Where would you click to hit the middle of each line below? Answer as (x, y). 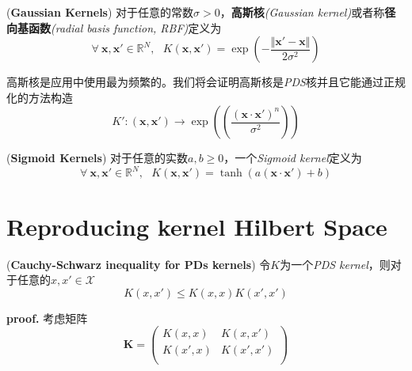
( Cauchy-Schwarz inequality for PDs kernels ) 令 (139, 264)
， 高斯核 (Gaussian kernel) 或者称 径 (308, 12)
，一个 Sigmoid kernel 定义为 (293, 158)
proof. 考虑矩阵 (47, 318)
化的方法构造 (40, 97)
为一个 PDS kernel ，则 (335, 264)
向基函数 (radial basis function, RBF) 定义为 (114, 27)
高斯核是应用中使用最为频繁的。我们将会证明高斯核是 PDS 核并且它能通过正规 (206, 82)
